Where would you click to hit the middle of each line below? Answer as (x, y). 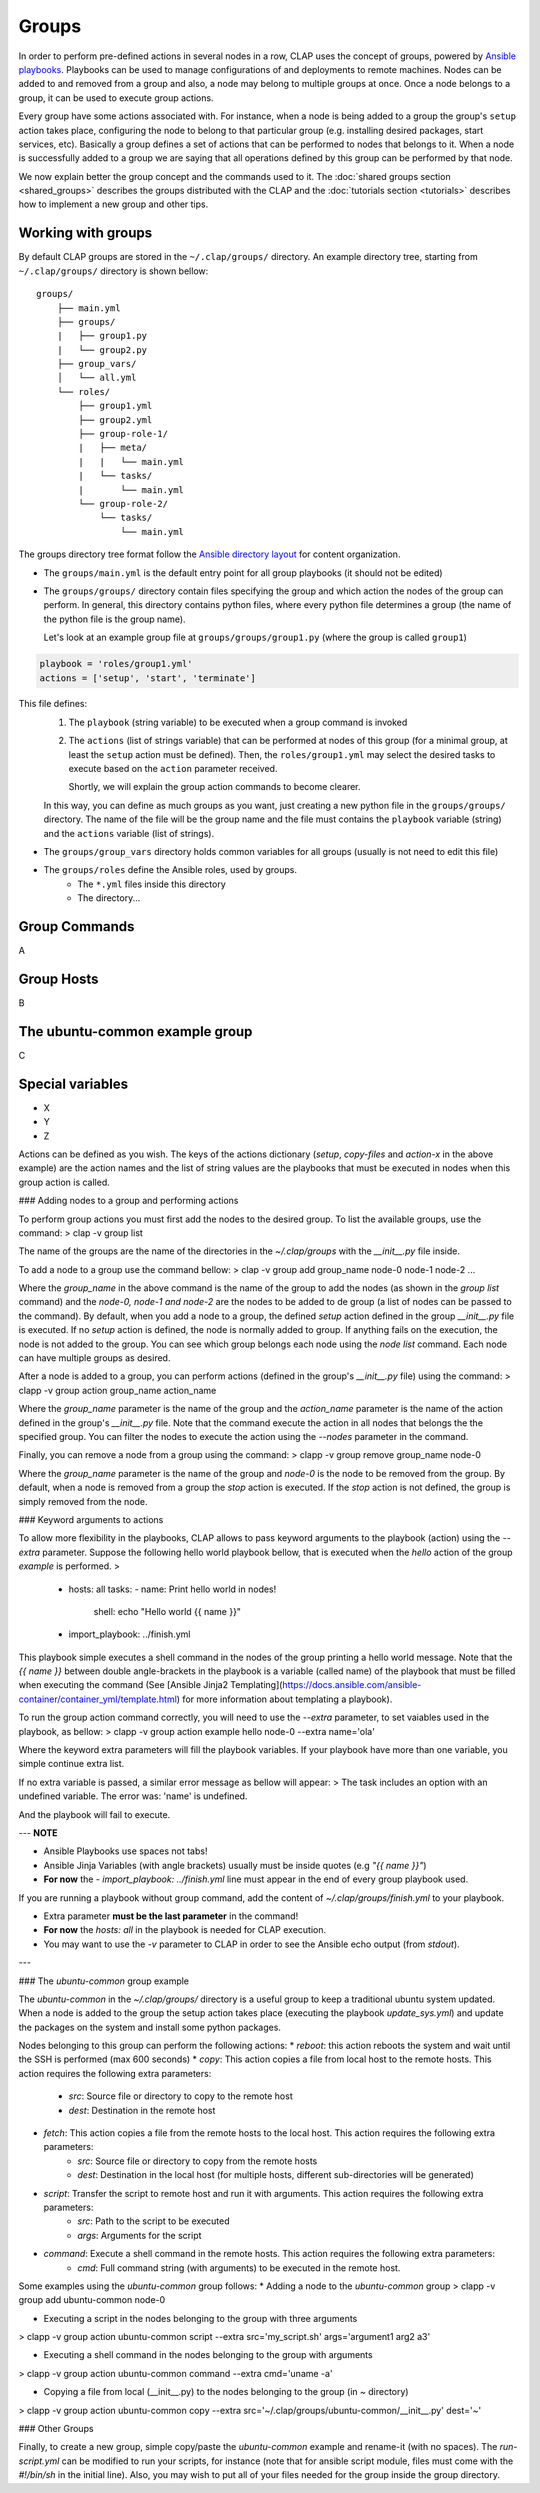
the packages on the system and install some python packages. (150, 2027)
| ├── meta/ (113, 448)
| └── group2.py (102, 349)
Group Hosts (58, 978)
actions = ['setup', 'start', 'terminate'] (148, 678)
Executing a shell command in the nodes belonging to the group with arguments (208, 2355)
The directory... (109, 898)
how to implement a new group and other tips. (113, 204)
